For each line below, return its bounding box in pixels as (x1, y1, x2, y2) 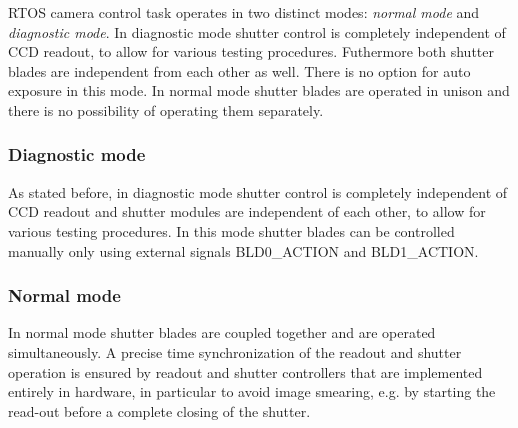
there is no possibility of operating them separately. (8, 99, 324, 120)
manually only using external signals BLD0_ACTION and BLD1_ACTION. (8, 240, 479, 261)
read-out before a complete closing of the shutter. (8, 400, 311, 421)
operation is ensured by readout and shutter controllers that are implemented (8, 361, 483, 382)
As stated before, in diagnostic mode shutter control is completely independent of (8, 181, 508, 202)
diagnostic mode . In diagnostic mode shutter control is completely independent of (8, 21, 506, 42)
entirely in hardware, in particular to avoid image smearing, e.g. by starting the (8, 381, 496, 402)
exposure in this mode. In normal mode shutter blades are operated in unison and (8, 80, 510, 101)
